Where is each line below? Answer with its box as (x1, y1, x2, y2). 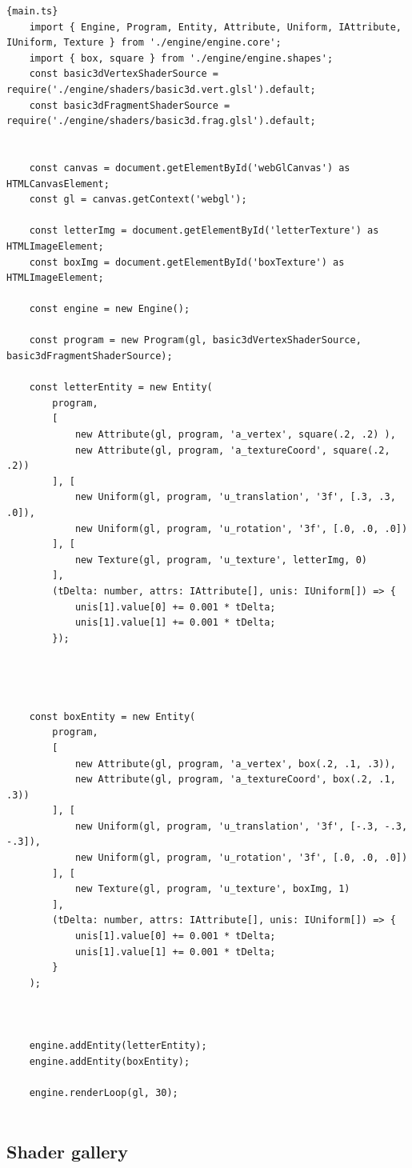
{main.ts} (6, 6, 58, 17)
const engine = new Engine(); (29, 303, 190, 315)
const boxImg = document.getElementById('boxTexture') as (29, 256, 345, 268)
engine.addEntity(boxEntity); (29, 1055, 190, 1067)
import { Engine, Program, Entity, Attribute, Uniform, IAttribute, (29, 21, 402, 33)
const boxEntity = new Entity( (29, 710, 196, 722)
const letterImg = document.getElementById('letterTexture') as (29, 225, 379, 237)
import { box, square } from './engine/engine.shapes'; (29, 52, 334, 64)
